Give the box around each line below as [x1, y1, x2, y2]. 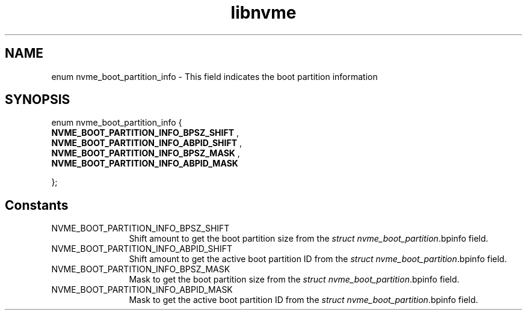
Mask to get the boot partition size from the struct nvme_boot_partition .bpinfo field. [129, 274, 460, 285]
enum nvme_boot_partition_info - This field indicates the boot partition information [51, 71, 378, 82]
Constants [5, 197, 69, 213]
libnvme [230, 2, 297, 23]
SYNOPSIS [5, 92, 70, 108]
